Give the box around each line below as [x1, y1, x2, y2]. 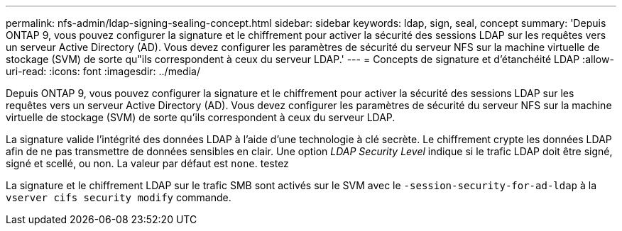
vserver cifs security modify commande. [6, 191, 231, 203]
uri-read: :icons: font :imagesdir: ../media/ [6, 65, 200, 77]
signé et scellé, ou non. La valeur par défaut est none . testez [6, 157, 289, 169]
